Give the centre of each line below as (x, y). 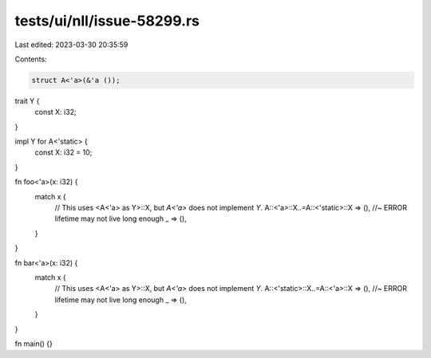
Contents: (31, 59)
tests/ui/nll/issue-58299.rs (107, 21)
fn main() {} (34, 344)
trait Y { (27, 100)
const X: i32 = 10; (63, 152)
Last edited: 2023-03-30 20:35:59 (71, 45)
